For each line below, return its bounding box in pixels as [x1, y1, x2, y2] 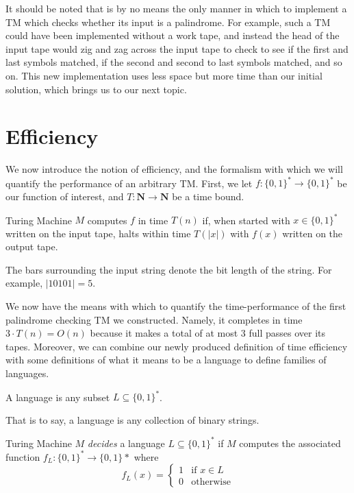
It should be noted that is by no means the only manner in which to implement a [5, 1, 347, 15]
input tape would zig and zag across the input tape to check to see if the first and [5, 41, 349, 56]
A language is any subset [5, 389, 110, 404]
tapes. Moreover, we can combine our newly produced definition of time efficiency [5, 339, 348, 353]
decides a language [87, 435, 165, 450]
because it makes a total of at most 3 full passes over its [90, 326, 326, 340]
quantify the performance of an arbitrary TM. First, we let [5, 176, 253, 190]
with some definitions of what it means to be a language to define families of [5, 352, 327, 367]
